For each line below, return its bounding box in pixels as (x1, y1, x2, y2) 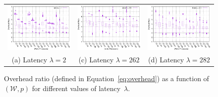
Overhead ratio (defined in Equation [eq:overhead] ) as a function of (4, 73, 209, 84)
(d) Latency (148, 54, 184, 65)
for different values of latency (32, 83, 121, 93)
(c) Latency (78, 54, 114, 65)
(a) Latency (11, 54, 48, 65)
